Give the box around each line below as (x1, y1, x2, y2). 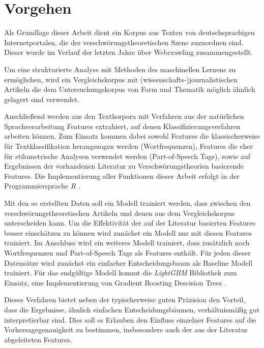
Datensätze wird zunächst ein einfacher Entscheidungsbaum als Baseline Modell (4, 257, 253, 268)
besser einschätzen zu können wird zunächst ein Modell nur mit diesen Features (4, 227, 252, 238)
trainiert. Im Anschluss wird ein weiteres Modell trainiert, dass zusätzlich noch (4, 237, 250, 248)
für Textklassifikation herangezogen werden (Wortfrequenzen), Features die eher (4, 141, 253, 151)
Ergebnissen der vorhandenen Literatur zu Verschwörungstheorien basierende (4, 161, 244, 171)
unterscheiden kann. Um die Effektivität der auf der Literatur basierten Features (4, 217, 256, 228)
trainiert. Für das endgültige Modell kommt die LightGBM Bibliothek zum (4, 267, 237, 278)
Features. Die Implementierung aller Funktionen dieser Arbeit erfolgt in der (4, 170, 240, 181)
